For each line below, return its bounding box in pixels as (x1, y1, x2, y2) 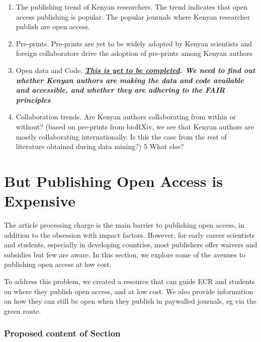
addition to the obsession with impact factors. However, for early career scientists (4, 229, 255, 240)
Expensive (4, 190, 76, 211)
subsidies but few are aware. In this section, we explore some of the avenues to (4, 249, 246, 259)
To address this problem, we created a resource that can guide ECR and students (4, 276, 255, 286)
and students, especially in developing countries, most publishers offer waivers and (4, 239, 257, 250)
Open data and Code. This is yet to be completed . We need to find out (16, 64, 255, 75)
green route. (4, 305, 41, 316)
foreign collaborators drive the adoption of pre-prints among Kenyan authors (16, 48, 252, 58)
